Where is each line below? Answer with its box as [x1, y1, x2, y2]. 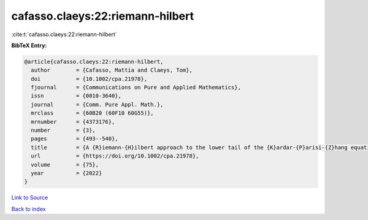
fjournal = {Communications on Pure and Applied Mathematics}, [31, 84, 242, 91]
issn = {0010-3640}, [31, 93, 122, 99]
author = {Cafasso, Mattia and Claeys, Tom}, [31, 67, 193, 74]
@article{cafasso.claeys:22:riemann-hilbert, [24, 58, 164, 65]
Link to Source [11, 194, 48, 202]
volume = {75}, [31, 161, 99, 168]
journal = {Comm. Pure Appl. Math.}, [31, 101, 164, 108]
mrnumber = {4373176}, [31, 118, 115, 125]
